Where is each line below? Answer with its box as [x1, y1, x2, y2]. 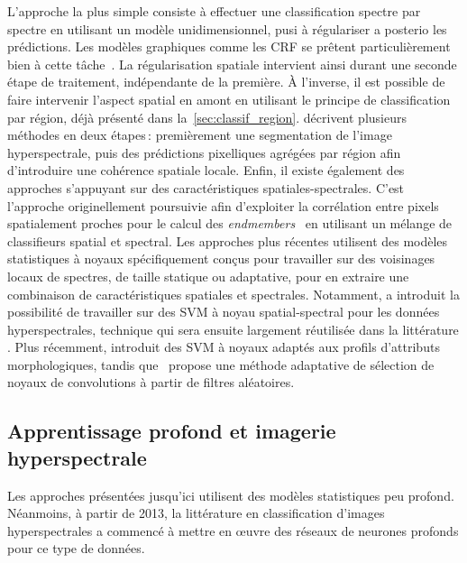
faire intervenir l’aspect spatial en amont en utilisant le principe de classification [7, 89, 451, 108]
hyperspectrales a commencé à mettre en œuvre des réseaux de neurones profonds [7, 521, 459, 540]
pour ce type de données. [7, 539, 145, 558]
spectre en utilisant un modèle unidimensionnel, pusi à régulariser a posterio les [7, 19, 447, 38]
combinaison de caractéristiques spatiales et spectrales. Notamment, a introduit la [7, 284, 460, 303]
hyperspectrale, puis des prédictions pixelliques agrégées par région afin [7, 143, 401, 162]
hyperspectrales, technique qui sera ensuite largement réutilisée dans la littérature [7, 319, 459, 338]
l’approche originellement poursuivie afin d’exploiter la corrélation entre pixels [7, 196, 439, 215]
